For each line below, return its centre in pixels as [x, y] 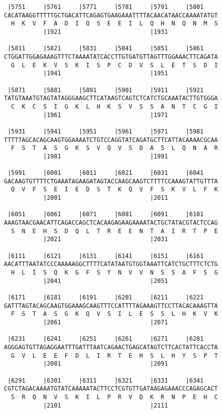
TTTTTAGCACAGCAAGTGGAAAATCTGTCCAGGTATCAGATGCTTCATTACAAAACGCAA [111, 140]
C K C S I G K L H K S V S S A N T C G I [114, 106]
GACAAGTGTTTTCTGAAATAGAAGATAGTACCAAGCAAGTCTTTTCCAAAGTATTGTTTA [111, 181]
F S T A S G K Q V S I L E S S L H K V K [114, 314]
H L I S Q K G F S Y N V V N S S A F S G [114, 273]
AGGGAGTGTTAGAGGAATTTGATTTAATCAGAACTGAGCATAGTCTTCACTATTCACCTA [111, 347]
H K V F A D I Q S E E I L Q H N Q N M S [114, 24]
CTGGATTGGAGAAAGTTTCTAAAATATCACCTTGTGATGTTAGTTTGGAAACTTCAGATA [111, 57]
